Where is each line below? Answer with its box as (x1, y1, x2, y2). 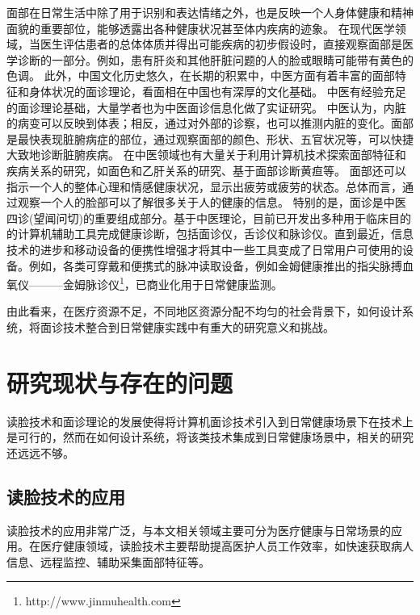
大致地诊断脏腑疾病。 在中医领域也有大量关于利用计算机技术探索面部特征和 (6, 146, 406, 163)
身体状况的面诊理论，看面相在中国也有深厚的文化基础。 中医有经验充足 (28, 82, 406, 99)
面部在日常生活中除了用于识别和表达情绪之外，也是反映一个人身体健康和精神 (6, 4, 414, 20)
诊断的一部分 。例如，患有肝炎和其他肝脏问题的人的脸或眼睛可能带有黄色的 (17, 51, 414, 68)
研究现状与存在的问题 (6, 366, 233, 399)
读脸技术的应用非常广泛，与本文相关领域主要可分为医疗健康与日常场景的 (6, 521, 391, 538)
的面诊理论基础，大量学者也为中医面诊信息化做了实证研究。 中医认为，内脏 (6, 98, 406, 115)
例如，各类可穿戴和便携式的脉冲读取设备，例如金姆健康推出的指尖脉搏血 (28, 257, 414, 274)
